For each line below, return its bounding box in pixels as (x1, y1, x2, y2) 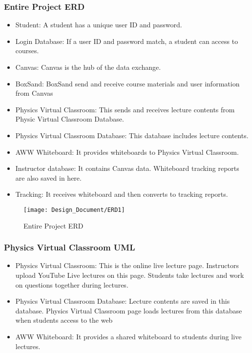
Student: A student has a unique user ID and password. (15, 20, 182, 30)
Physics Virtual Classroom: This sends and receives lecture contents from (15, 104, 235, 114)
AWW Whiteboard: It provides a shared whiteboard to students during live (15, 331, 242, 341)
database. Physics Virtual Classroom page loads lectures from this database (15, 305, 242, 315)
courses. (15, 45, 39, 56)
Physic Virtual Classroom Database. (15, 114, 124, 124)
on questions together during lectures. (15, 279, 128, 290)
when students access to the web (15, 315, 113, 325)
